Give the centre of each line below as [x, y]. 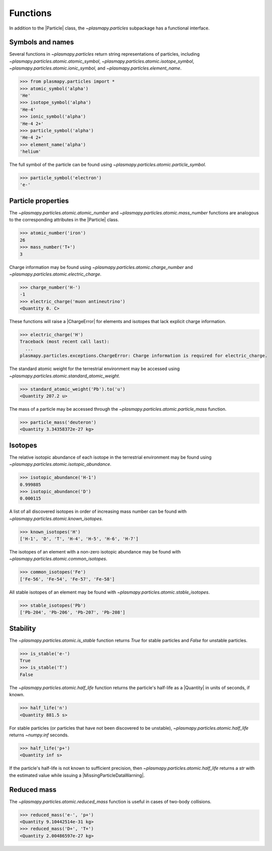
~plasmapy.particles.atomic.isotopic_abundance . [60, 464]
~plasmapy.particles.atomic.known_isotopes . [56, 518]
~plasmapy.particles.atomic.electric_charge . [55, 274]
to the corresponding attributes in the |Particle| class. [64, 220]
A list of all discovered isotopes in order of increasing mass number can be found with [98, 511]
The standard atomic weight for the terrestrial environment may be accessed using [94, 369]
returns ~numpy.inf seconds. [39, 735]
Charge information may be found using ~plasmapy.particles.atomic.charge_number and [101, 267]
